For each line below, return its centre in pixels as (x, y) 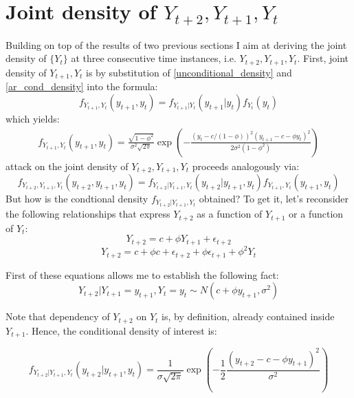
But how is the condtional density (77, 199)
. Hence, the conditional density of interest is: (121, 330)
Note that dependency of (58, 316)
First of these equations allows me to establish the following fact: (142, 274)
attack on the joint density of (67, 166)
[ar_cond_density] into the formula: (82, 86)
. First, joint (323, 58)
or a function (316, 214)
